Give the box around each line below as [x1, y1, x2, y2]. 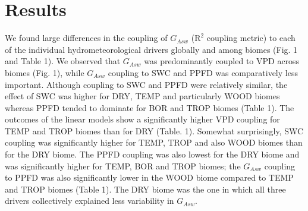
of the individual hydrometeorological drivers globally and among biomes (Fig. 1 [5, 43, 298, 55]
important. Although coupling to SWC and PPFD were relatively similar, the [5, 78, 288, 90]
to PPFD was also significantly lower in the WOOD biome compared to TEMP [5, 171, 294, 184]
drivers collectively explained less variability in [5, 194, 174, 207]
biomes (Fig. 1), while [5, 66, 84, 78]
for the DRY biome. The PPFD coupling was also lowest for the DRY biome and [5, 148, 300, 160]
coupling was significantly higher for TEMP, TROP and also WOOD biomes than [5, 136, 303, 149]
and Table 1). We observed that [5, 55, 121, 67]
